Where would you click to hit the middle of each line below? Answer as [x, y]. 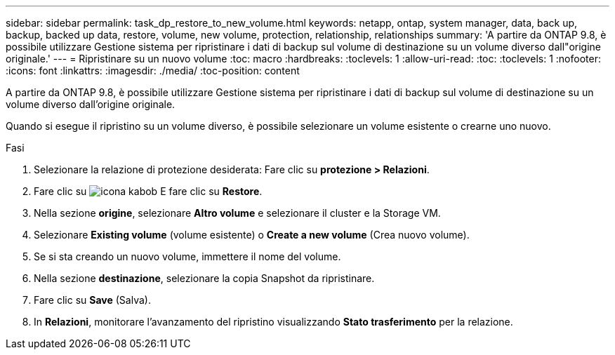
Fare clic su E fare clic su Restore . [148, 191]
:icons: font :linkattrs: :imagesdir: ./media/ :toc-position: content [153, 71]
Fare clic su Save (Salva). [92, 300]
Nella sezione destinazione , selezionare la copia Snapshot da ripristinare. [204, 278]
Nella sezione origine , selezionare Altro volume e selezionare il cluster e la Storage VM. [237, 213]
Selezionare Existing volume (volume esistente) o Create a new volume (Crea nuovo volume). [252, 235]
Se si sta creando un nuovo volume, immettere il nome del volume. [187, 256]
